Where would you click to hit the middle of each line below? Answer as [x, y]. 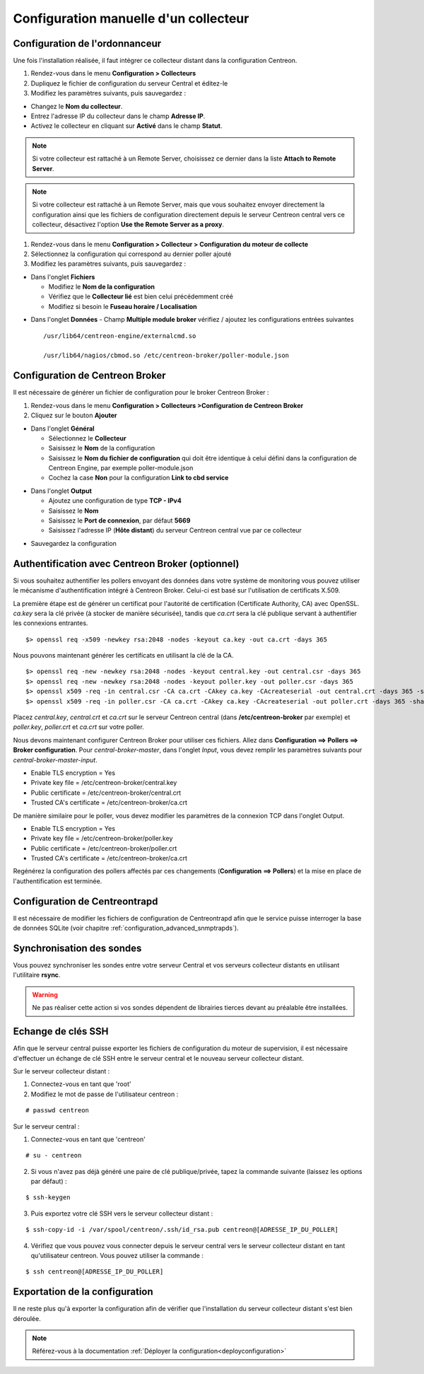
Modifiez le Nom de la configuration [102, 287]
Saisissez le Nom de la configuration [102, 448]
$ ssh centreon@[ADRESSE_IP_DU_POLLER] [95, 1272]
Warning [45, 994]
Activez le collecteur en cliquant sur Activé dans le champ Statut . [126, 126]
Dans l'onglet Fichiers [63, 276]
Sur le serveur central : [46, 1126]
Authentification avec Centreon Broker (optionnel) [126, 563]
